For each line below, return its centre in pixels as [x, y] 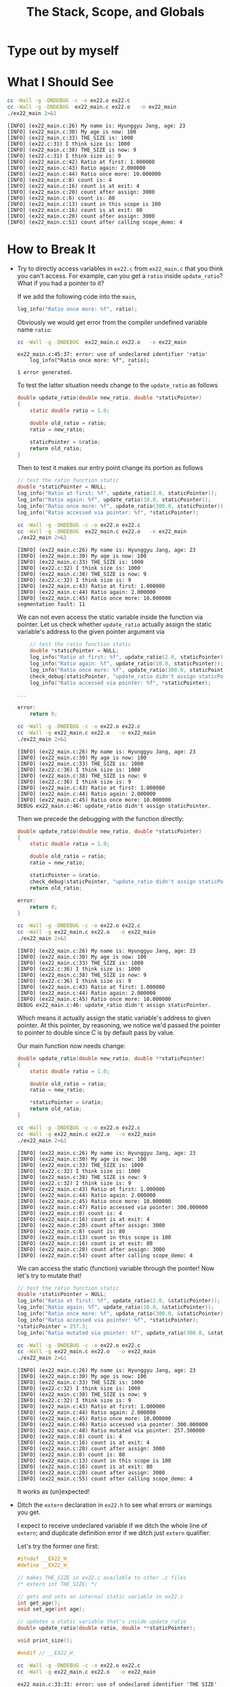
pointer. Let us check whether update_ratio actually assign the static [114, 624]
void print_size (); [45, 1641]
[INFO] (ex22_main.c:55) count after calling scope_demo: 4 [105, 1479]
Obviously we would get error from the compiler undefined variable [112, 322]
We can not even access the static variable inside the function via [110, 617]
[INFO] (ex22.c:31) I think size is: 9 [64, 156]
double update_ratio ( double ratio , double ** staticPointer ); [106, 1628]
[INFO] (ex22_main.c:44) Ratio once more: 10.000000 [84, 174]
